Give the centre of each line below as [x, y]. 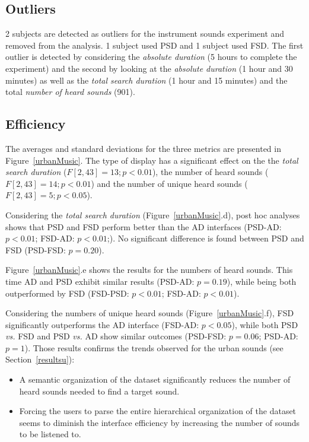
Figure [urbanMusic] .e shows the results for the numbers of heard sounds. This [149, 270]
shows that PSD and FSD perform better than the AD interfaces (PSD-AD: [144, 226]
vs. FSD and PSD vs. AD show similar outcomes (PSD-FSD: [116, 336]
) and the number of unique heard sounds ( [169, 183]
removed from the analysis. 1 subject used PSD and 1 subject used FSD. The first [154, 45]
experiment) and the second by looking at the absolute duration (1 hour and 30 [149, 68]
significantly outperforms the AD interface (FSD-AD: [102, 324]
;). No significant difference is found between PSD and [206, 238]
